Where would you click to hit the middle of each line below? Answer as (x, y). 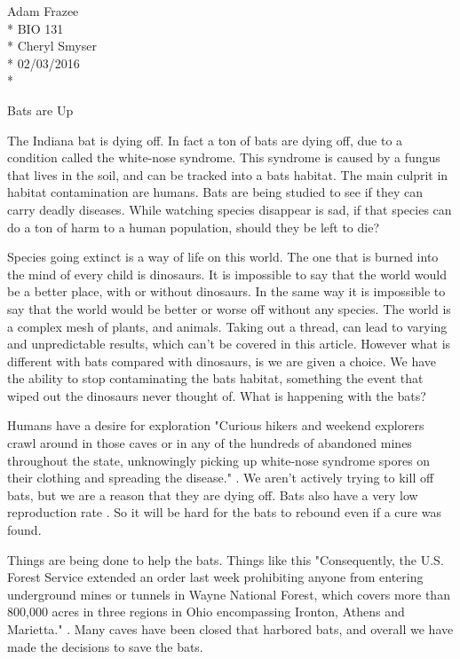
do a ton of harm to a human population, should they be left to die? (193, 227)
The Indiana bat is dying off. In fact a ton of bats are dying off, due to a (205, 140)
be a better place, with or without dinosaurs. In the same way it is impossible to (226, 291)
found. (24, 530)
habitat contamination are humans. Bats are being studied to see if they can (215, 192)
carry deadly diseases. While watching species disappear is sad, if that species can (230, 209)
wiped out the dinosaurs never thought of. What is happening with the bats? (217, 395)
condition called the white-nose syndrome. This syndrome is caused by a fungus (224, 157)
